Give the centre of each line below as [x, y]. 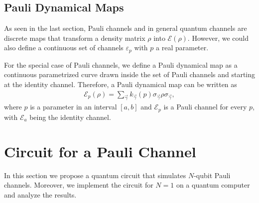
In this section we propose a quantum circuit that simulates [95, 175]
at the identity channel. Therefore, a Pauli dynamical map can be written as [121, 84]
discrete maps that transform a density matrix [75, 38]
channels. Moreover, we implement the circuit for [79, 185]
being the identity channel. [70, 117]
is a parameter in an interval [73, 107]
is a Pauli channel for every [205, 107]
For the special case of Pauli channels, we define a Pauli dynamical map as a [121, 64]
